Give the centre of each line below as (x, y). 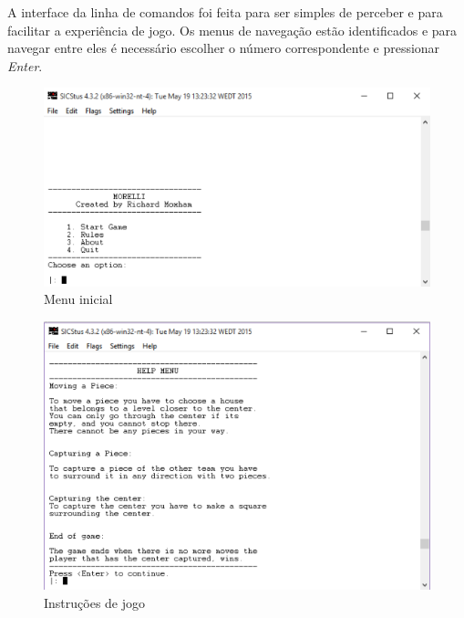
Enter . (25, 65)
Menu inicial (78, 299)
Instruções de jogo (95, 603)
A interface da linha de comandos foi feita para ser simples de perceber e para (225, 12)
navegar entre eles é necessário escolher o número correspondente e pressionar (224, 48)
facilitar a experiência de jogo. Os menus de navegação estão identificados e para (232, 30)
